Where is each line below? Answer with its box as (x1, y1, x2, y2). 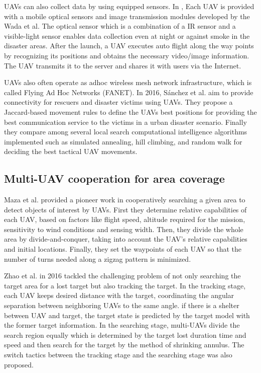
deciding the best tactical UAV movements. (4, 146, 138, 157)
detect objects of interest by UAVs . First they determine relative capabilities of (4, 204, 247, 214)
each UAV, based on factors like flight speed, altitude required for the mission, (4, 214, 245, 225)
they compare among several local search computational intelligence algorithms (4, 126, 247, 137)
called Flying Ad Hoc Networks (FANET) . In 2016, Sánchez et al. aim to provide (4, 87, 253, 97)
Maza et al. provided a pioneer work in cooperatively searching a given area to (4, 194, 245, 205)
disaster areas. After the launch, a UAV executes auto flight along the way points (4, 40, 254, 51)
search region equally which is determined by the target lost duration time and (4, 329, 246, 340)
